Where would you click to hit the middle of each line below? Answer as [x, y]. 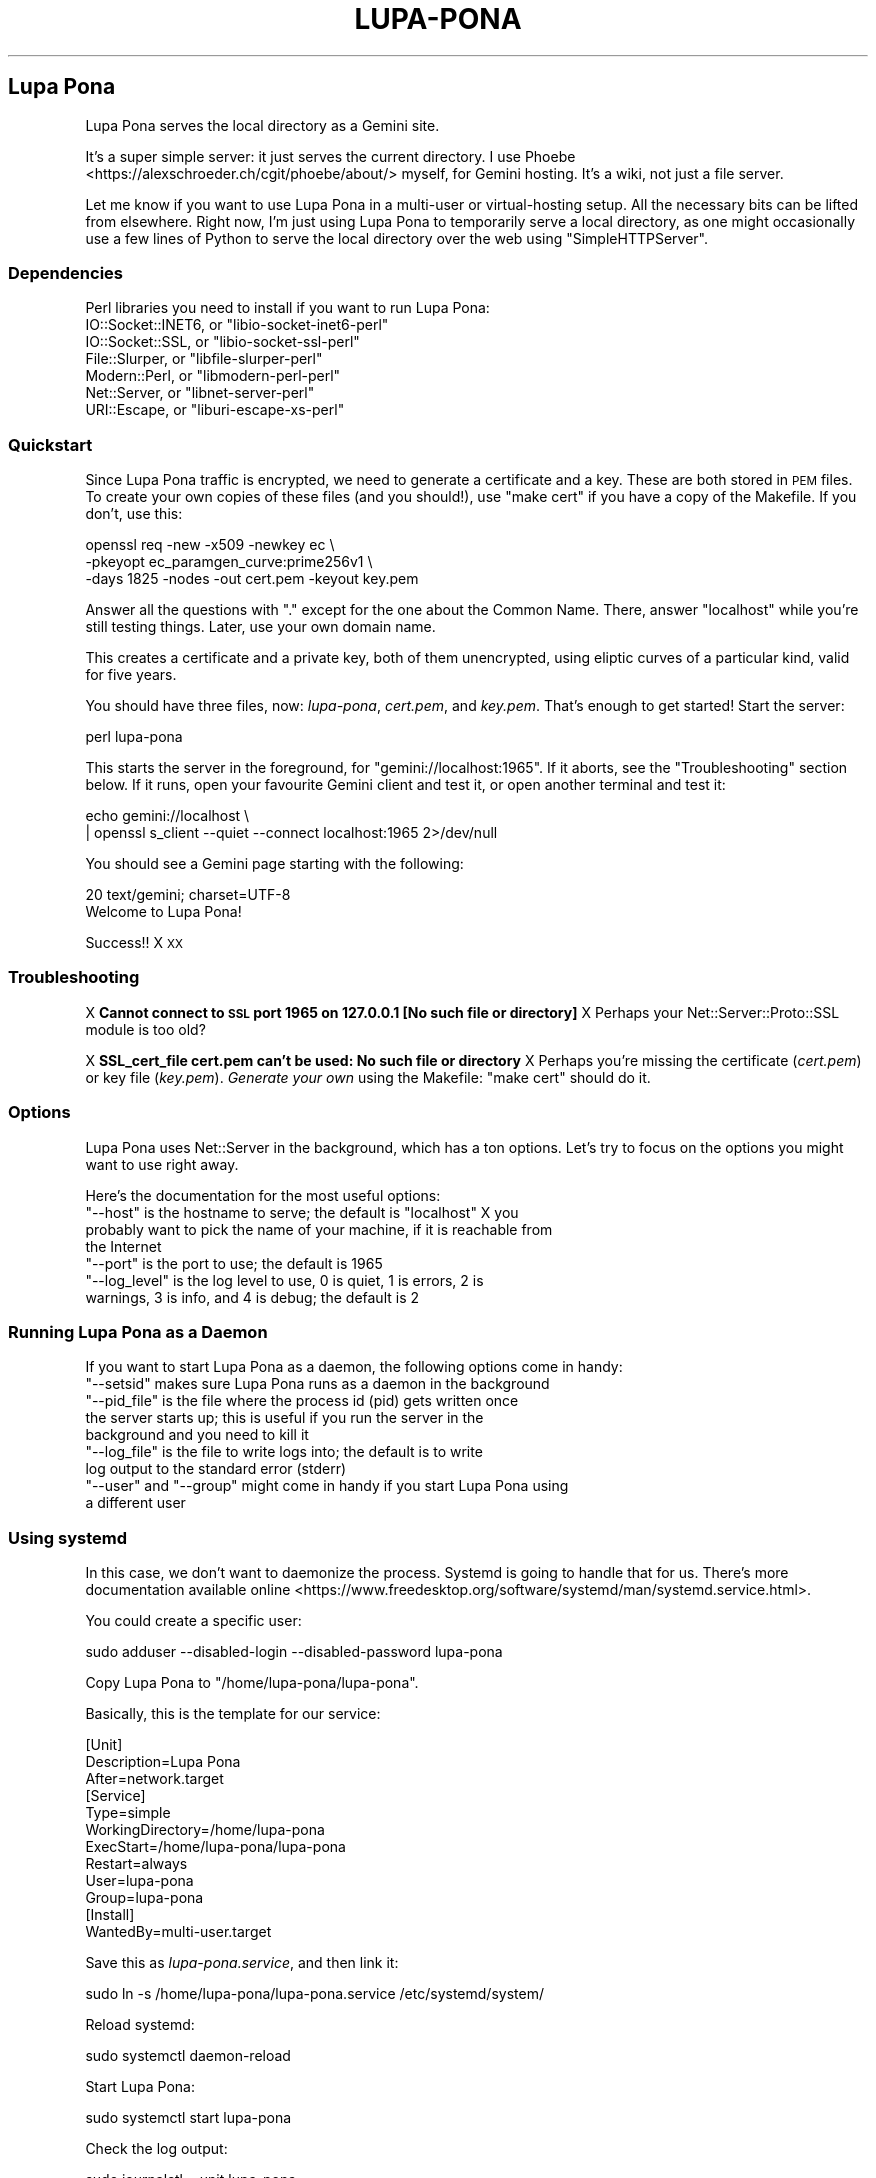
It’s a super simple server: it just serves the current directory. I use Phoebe [330, 156]
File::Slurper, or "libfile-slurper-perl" [204, 359]
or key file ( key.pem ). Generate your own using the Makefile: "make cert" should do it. [368, 1077]
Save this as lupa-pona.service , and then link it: [242, 1963]
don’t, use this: [134, 514]
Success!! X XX [134, 943]
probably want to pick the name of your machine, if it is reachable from [319, 1229]
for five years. [131, 675]
